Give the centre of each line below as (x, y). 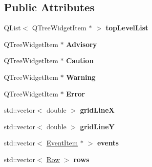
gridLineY (97, 126)
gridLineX (97, 110)
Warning (81, 77)
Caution (80, 60)
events (108, 143)
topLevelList (127, 28)
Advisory (82, 44)
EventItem (62, 143)
